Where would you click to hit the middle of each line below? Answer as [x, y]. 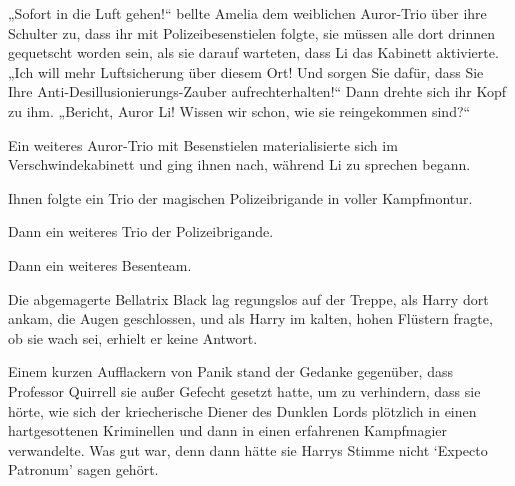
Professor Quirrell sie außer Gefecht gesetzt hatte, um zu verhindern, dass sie [244, 390]
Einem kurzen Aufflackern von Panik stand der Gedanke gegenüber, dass [230, 371]
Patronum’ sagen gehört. [83, 469]
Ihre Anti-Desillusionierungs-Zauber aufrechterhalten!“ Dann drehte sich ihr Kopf [257, 91]
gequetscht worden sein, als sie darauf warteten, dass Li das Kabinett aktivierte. [253, 52]
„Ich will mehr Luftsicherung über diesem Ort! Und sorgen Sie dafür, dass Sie [246, 71]
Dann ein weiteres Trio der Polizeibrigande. [141, 231]
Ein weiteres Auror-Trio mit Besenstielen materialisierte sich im [203, 144]
